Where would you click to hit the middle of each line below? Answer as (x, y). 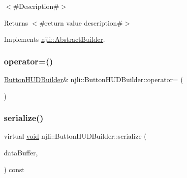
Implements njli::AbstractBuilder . (55, 39)
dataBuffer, (21, 152)
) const (15, 169)
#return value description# (81, 22)
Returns (16, 22)
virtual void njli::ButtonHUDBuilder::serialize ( (75, 136)
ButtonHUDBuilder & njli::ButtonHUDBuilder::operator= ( (93, 79)
